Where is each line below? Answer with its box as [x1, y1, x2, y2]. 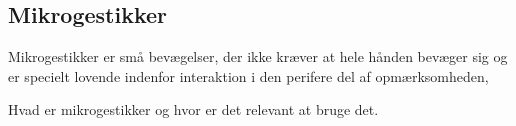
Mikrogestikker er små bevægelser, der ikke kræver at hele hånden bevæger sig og [8, 46, 508, 67]
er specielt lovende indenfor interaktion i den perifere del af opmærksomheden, [8, 65, 489, 86]
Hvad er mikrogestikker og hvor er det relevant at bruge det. [8, 99, 379, 120]
